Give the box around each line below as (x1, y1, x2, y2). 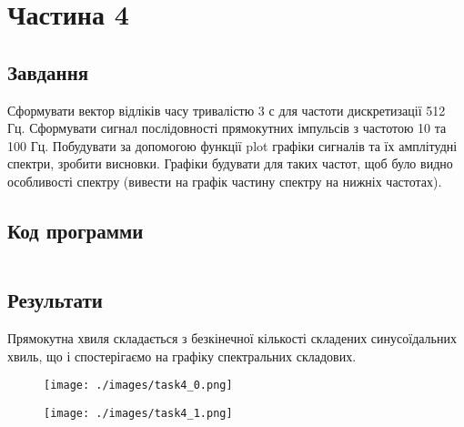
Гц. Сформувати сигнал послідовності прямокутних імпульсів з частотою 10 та (7, 118, 447, 137)
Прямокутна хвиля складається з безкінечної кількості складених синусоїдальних (7, 328, 457, 347)
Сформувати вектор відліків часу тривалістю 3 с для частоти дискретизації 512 (7, 100, 446, 119)
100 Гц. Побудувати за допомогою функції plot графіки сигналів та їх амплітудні (7, 136, 458, 155)
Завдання (7, 57, 89, 86)
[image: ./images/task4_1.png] (44, 406, 233, 420)
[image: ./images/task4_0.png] (44, 379, 233, 392)
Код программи (7, 216, 144, 244)
